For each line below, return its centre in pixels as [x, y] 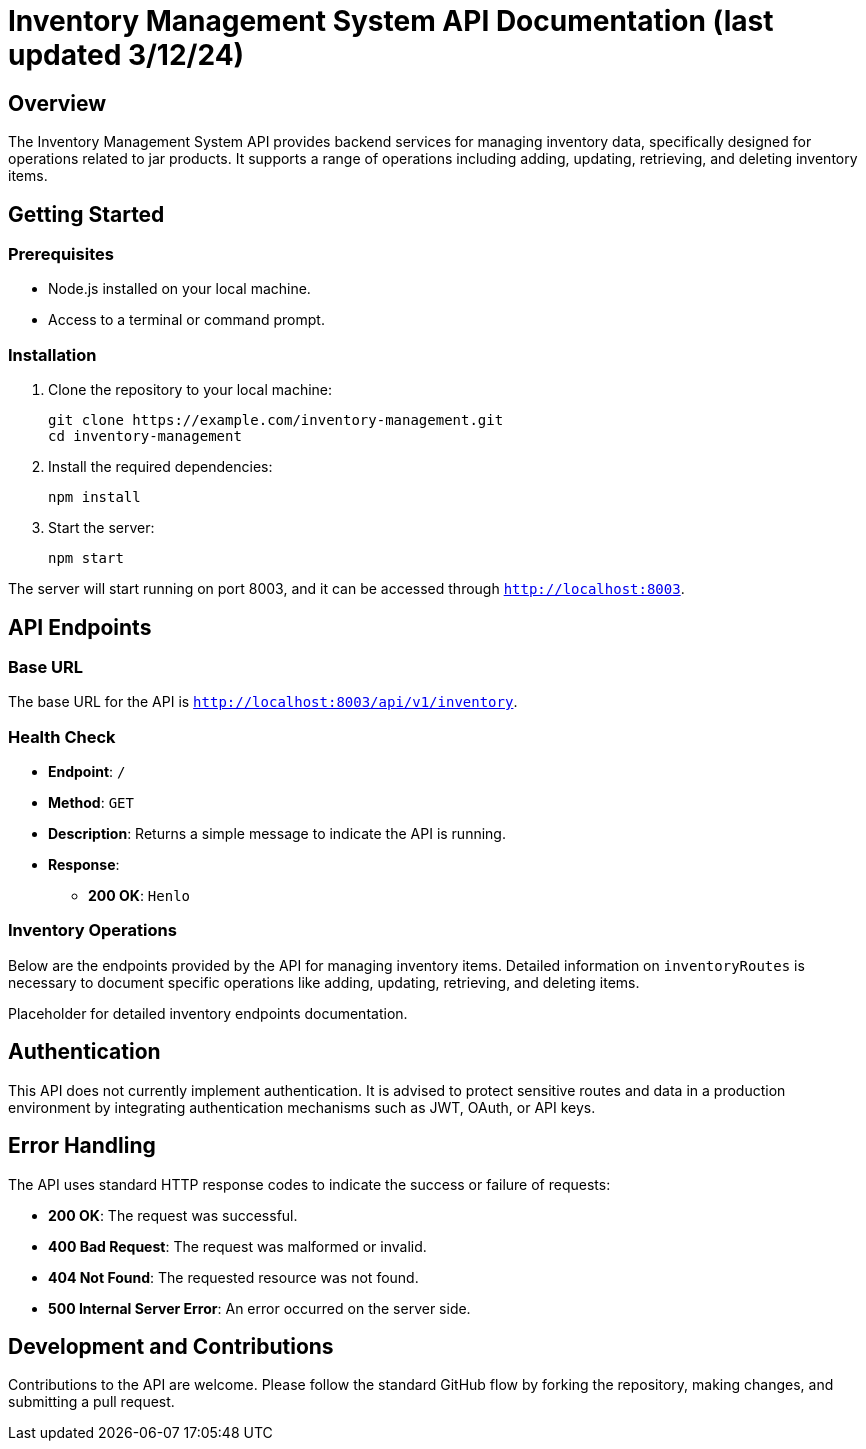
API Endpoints [80, 627]
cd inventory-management [145, 436]
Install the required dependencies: [160, 467]
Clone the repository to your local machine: [190, 390]
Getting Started [86, 214]
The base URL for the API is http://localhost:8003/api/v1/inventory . [263, 702]
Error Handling [82, 1146]
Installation [52, 354]
